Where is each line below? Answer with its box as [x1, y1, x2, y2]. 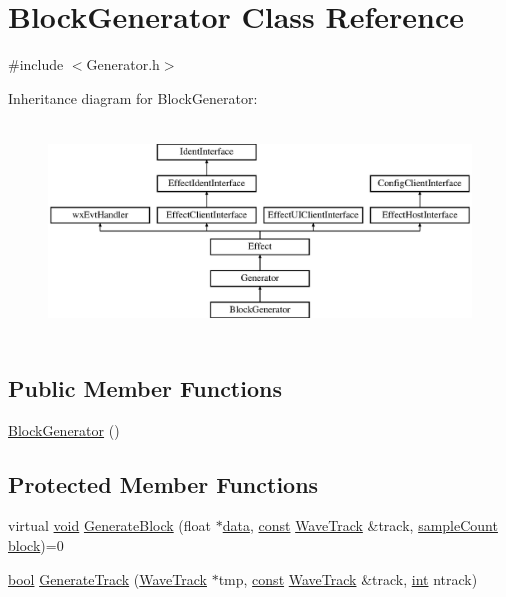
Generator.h [86, 54, 160, 75]
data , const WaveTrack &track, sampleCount [222, 515, 498, 536]
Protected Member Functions [8, 468, 319, 499]
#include [8, 54, 64, 75]
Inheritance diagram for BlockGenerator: [8, 87, 258, 108]
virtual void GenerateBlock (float [8, 515, 212, 536]
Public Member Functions [8, 372, 282, 403]
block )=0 [8, 534, 64, 555]
